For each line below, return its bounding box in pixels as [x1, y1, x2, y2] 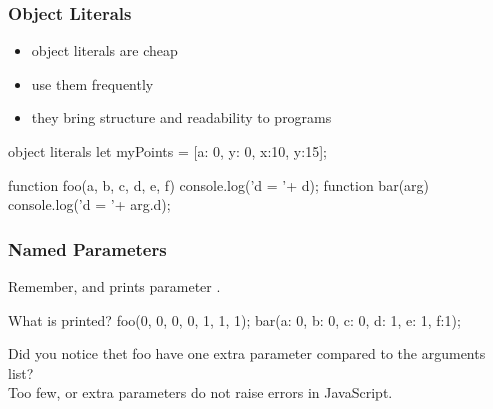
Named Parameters [8, 236, 167, 261]
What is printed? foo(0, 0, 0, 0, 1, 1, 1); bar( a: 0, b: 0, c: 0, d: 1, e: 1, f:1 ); [8, 309, 461, 330]
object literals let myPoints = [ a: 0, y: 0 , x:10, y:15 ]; [8, 141, 327, 161]
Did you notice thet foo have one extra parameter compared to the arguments [8, 343, 486, 364]
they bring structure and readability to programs [31, 107, 332, 128]
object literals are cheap [31, 40, 178, 61]
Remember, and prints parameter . [8, 276, 221, 296]
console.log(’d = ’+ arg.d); [8, 194, 171, 215]
